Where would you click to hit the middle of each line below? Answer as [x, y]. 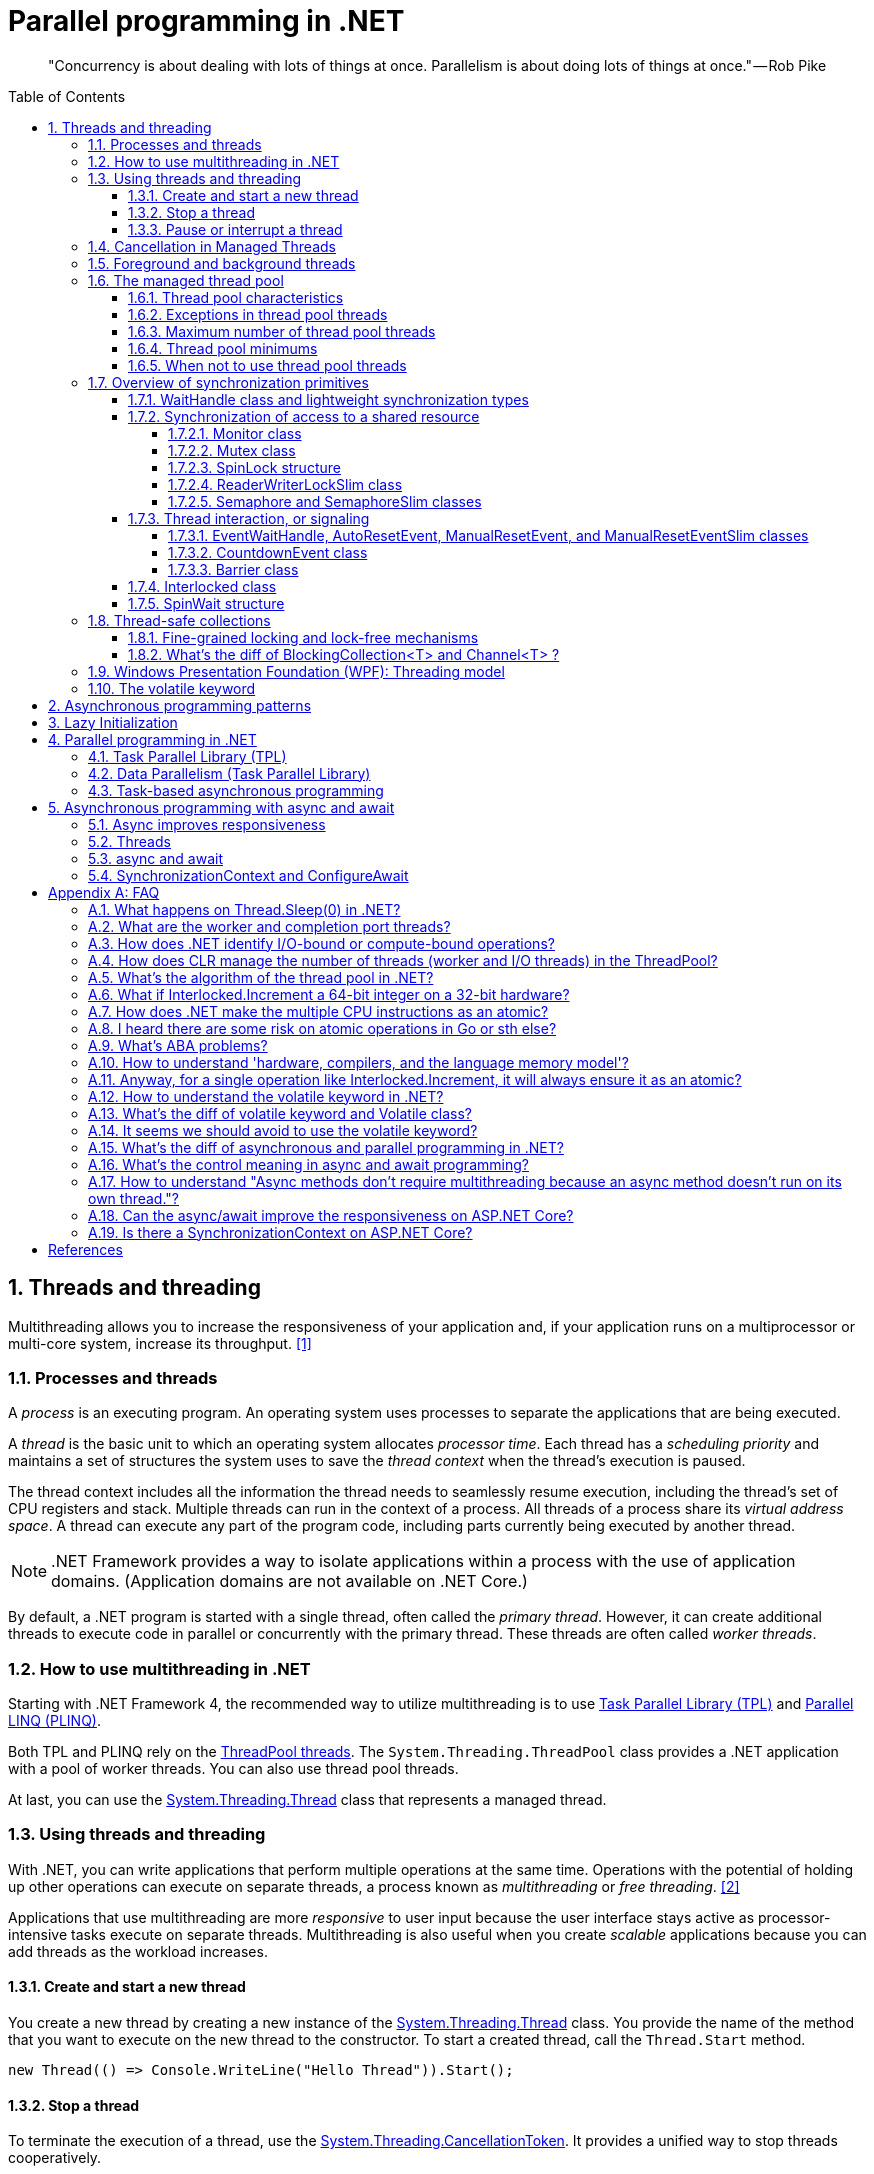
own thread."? [133, 1198]
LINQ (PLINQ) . [54, 1721]
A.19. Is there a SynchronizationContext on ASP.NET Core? [280, 1232]
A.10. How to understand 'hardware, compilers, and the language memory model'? [358, 1062]
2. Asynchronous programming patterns [180, 705]
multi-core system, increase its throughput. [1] [160, 1343]
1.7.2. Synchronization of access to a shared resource [304, 416]
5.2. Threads [129, 841]
